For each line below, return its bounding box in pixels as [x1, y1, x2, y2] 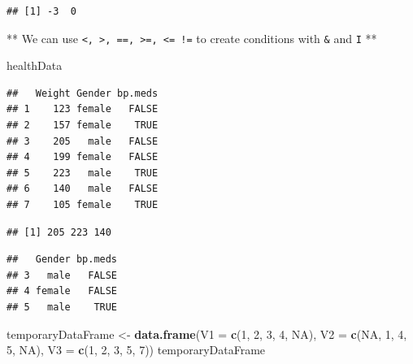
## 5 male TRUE [7, 301, 118, 313]
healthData [7, 57, 63, 74]
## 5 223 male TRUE [7, 167, 159, 179]
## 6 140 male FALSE [7, 183, 159, 195]
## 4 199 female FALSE [7, 151, 159, 163]
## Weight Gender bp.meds [7, 87, 159, 99]
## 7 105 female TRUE [7, 199, 159, 210]
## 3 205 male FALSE [7, 135, 159, 147]
